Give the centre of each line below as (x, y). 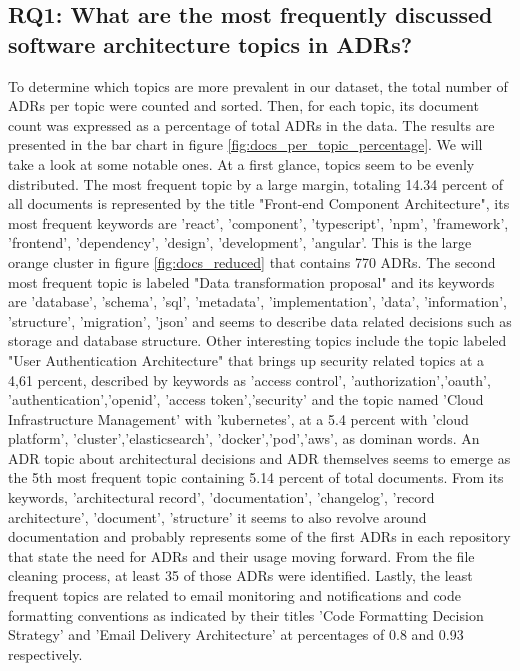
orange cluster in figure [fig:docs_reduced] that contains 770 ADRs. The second (252, 261)
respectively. (45, 653)
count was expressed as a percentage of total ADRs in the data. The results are (251, 124)
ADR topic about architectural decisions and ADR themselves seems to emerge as (259, 457)
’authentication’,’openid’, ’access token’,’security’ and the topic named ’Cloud (246, 399)
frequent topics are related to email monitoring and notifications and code (234, 595)
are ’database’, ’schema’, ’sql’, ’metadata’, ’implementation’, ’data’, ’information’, (257, 301)
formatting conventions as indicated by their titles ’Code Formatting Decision (246, 614)
